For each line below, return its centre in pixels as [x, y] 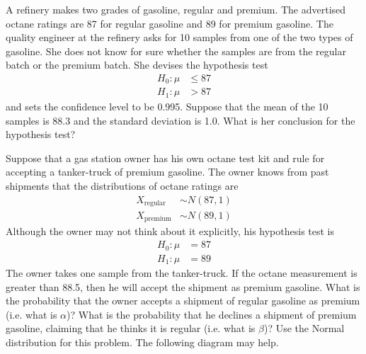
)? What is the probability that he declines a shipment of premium [212, 314]
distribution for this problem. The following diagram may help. [142, 342]
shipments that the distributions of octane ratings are [122, 185]
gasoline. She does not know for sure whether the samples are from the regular [176, 51]
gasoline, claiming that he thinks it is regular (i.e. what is [131, 328]
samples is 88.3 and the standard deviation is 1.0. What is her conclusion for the [181, 120]
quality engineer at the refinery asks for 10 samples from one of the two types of [179, 37]
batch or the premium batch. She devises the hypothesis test [137, 65]
